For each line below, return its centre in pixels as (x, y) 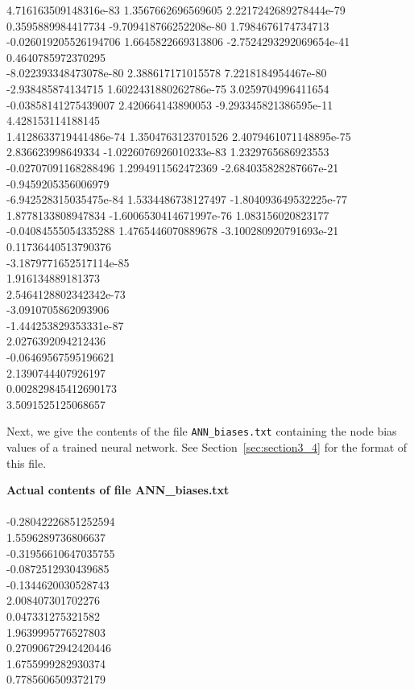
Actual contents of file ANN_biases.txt (118, 490)
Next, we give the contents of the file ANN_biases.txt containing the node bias (202, 431)
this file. (27, 463)
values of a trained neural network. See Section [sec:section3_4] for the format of (207, 447)
